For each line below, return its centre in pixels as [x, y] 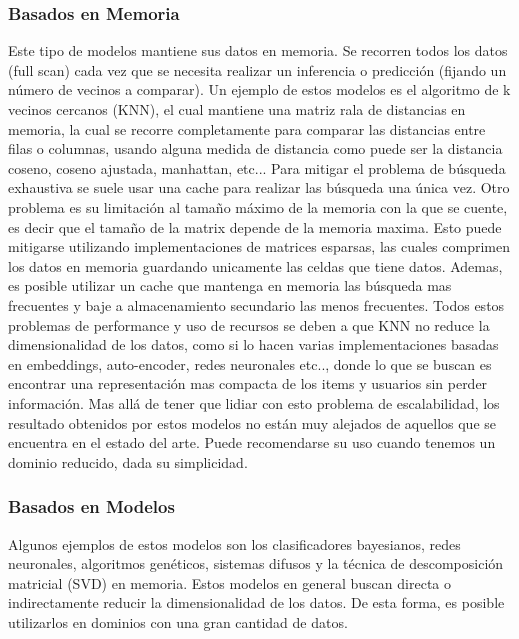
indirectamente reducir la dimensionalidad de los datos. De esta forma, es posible [256, 602]
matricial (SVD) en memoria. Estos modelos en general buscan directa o [229, 582]
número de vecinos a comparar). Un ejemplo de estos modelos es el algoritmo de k [259, 89]
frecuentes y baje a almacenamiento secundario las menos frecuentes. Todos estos [256, 304]
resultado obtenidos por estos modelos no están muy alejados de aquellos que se [252, 422]
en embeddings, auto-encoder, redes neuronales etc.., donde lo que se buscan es [250, 363]
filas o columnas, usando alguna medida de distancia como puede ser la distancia [255, 148]
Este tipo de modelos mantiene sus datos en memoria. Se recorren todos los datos [258, 50]
